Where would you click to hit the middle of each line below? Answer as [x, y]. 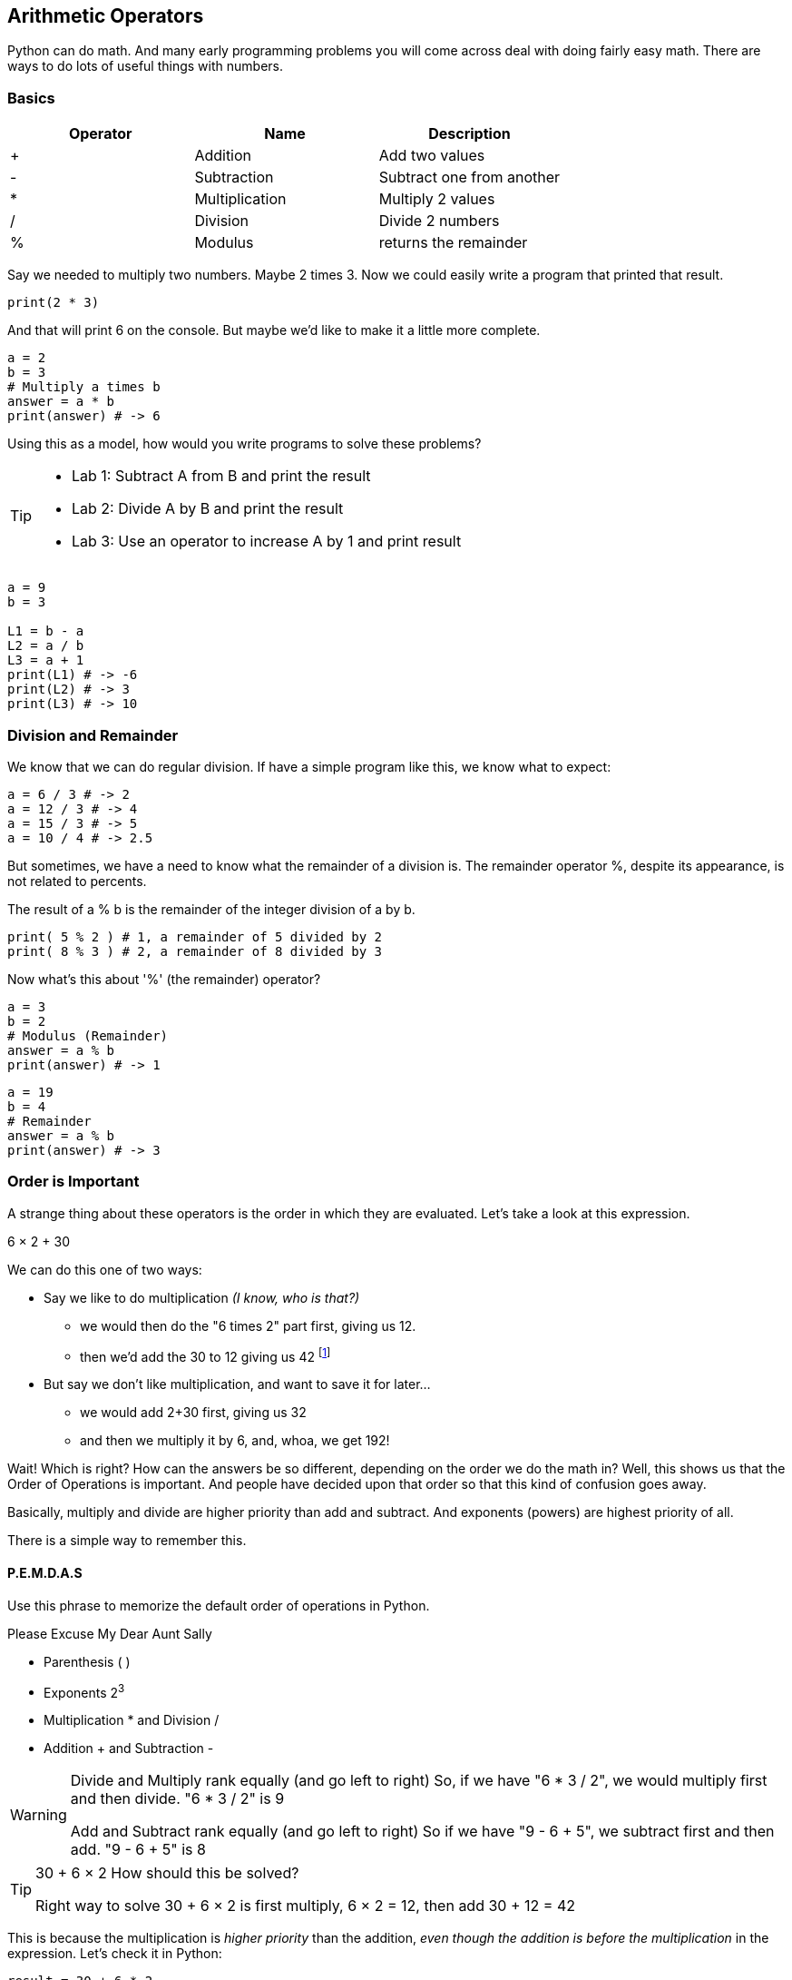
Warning [39, 1815]
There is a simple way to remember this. [127, 1541]
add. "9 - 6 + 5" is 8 [138, 1850]
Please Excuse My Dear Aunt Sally [110, 1633]
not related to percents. [77, 881]
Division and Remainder [93, 735]
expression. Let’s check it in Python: [115, 1954]
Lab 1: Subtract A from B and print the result [221, 476]
